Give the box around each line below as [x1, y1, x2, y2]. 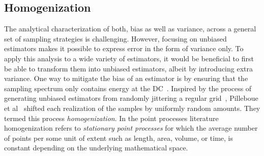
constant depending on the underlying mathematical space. [4, 142, 188, 153]
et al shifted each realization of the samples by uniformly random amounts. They [4, 102, 260, 113]
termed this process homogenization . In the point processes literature [4, 112, 219, 123]
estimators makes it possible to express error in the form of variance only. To [4, 43, 244, 54]
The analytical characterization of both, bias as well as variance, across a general [4, 23, 256, 34]
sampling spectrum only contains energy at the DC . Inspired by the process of [4, 83, 252, 93]
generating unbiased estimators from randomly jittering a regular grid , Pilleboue [4, 93, 258, 103]
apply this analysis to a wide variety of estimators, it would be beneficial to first [4, 53, 254, 63]
